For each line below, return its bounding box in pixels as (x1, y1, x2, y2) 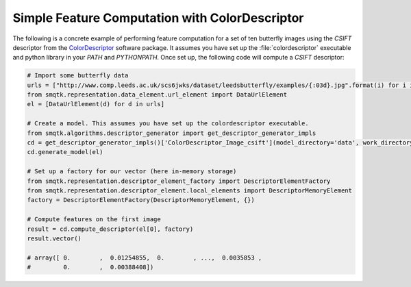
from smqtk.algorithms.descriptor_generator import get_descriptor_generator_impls (27, 129, 316, 137)
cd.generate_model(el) (27, 148, 103, 156)
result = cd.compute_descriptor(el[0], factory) (27, 225, 194, 233)
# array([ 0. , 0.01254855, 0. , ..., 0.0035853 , (27, 253, 262, 262)
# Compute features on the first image (27, 216, 161, 223)
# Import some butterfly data (27, 72, 129, 79)
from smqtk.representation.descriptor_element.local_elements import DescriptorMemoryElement (27, 187, 353, 195)
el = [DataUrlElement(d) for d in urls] (27, 100, 164, 108)
